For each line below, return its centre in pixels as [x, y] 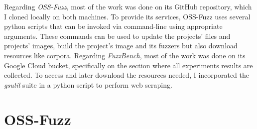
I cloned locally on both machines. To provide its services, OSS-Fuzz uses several [127, 16]
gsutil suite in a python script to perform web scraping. [88, 84]
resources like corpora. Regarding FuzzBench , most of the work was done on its [125, 55]
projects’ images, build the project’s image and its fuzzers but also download [121, 46]
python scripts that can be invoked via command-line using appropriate [113, 26]
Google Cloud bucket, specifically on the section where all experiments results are [128, 65]
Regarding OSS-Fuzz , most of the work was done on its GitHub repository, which [128, 6]
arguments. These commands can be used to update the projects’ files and [117, 36]
